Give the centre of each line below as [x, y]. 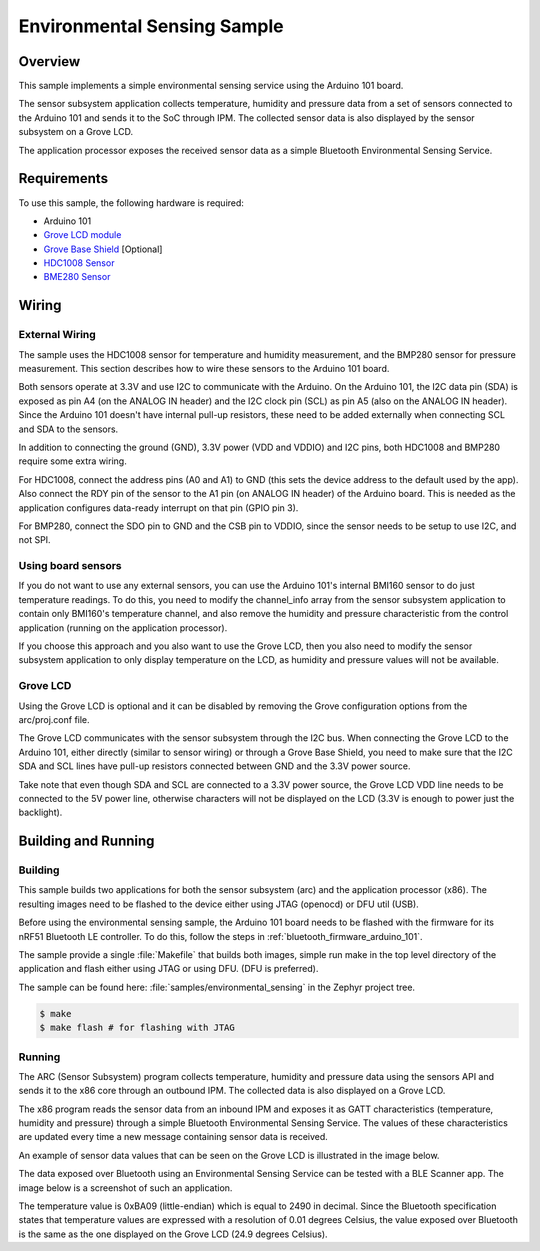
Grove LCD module [82, 235]
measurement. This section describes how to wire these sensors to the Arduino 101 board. [204, 369]
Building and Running [86, 841]
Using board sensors [70, 566]
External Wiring [57, 335]
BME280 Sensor [77, 277]
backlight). [40, 812]
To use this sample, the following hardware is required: [131, 202]
